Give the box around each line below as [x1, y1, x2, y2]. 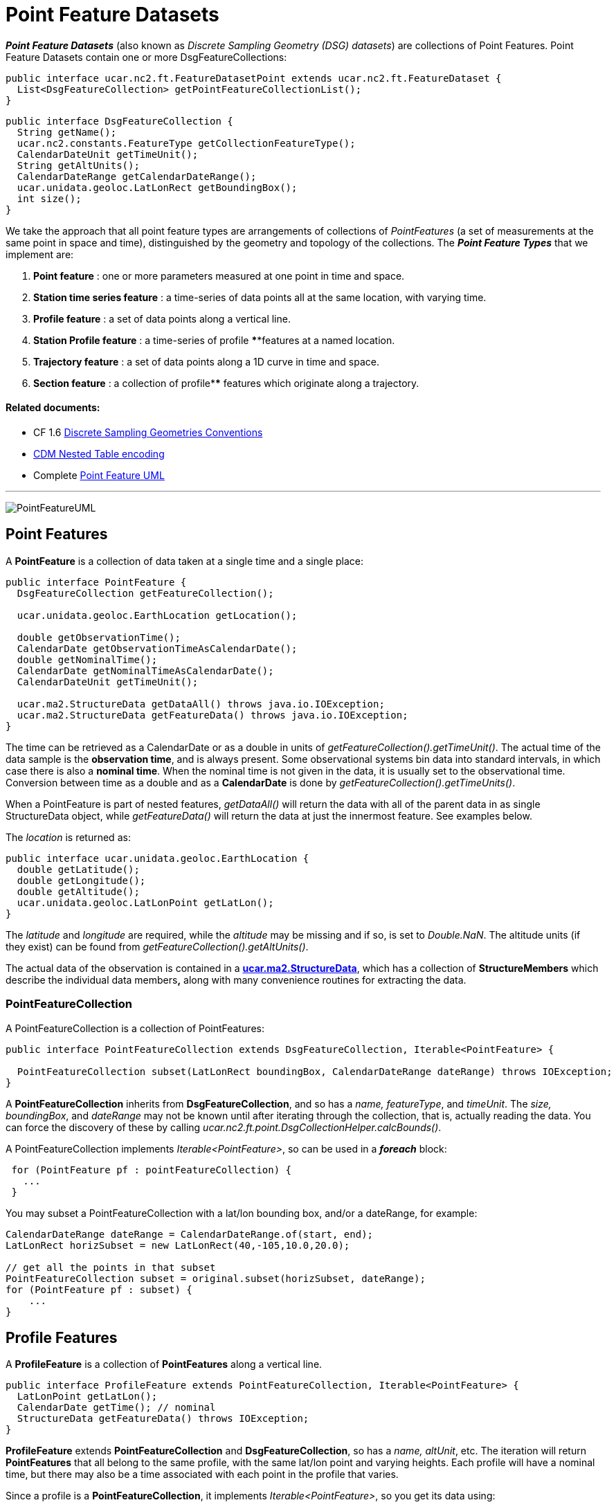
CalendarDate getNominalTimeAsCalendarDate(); [17, 665, 274, 676]
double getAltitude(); [17, 885, 140, 897]
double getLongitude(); [17, 874, 146, 886]
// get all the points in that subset [6, 1261, 216, 1273]
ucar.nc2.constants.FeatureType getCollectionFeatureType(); [17, 137, 356, 149]
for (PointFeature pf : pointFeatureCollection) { [11, 1164, 292, 1175]
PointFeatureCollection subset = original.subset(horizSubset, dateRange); [6, 1272, 426, 1284]
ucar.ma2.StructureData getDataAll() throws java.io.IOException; [17, 698, 385, 710]
